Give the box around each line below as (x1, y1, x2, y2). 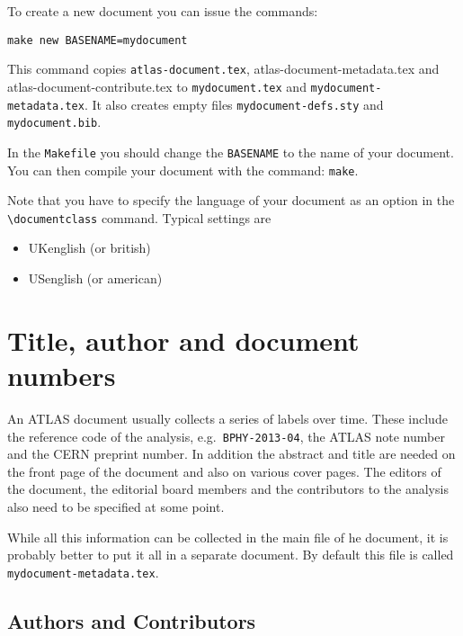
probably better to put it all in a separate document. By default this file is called (7, 545, 454, 564)
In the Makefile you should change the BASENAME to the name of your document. (7, 142, 454, 161)
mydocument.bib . (7, 112, 102, 131)
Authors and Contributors (7, 606, 256, 634)
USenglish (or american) (28, 269, 163, 288)
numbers (7, 357, 116, 393)
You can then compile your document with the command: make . (7, 160, 359, 179)
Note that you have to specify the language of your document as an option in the (7, 191, 455, 210)
